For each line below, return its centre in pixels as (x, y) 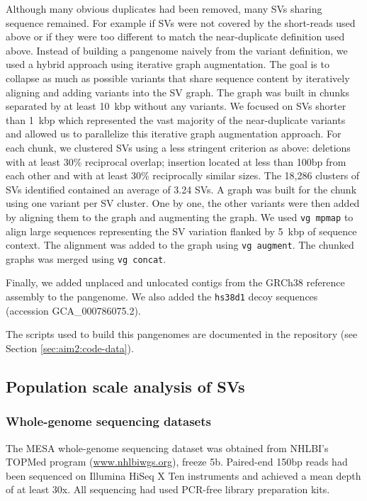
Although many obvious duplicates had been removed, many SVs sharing (164, 9)
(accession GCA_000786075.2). (73, 310)
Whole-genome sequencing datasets (108, 421)
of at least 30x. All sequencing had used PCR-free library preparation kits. (168, 489)
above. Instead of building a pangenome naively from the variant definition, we (177, 50)
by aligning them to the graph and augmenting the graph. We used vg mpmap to (180, 216)
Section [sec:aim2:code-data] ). (70, 348)
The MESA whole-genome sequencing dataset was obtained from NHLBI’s (167, 447)
